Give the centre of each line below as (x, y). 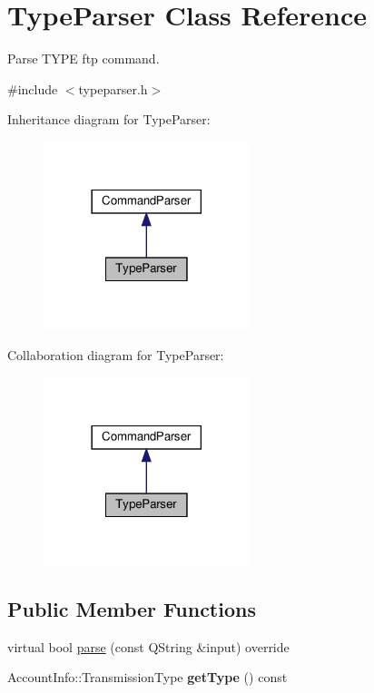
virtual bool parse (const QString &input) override (148, 646)
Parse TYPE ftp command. (84, 59)
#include (33, 88)
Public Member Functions (132, 609)
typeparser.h (113, 88)
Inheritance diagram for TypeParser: (109, 119)
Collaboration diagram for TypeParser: (116, 355)
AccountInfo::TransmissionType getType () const (148, 677)
